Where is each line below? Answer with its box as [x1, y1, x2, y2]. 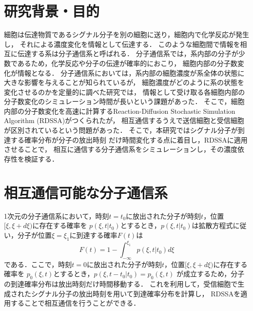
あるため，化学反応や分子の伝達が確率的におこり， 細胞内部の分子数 [17, 58, 237, 68]
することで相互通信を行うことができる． [10, 298, 140, 308]
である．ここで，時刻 [4, 259, 72, 269]
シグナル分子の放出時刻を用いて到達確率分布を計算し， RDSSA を [31, 288, 241, 298]
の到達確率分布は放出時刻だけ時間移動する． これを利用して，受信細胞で [4, 279, 238, 289]
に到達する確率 [69, 229, 117, 240]
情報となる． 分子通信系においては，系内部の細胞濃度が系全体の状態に [17, 67, 245, 78]
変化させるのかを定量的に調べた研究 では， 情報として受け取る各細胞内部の [4, 86, 245, 97]
